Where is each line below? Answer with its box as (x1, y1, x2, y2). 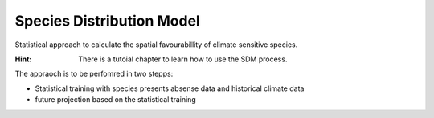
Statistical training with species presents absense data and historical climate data (35, 84, 305, 93)
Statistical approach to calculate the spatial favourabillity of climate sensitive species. (14, 40, 298, 49)
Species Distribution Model (14, 12, 200, 29)
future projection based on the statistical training (35, 95, 196, 104)
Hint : (14, 54, 32, 64)
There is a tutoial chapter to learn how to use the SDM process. (78, 54, 288, 64)
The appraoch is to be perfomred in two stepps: (14, 69, 174, 79)
